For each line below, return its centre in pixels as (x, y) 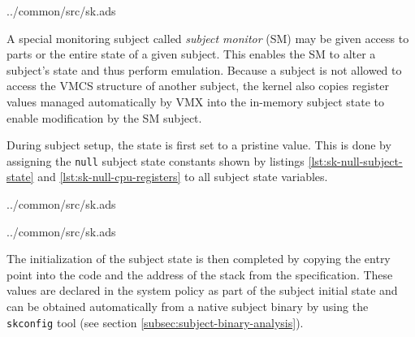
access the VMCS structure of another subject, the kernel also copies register (198, 86)
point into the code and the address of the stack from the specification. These (200, 274)
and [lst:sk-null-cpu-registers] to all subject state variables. (183, 177)
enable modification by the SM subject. (104, 117)
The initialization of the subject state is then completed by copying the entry (199, 259)
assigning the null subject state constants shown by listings (156, 160)
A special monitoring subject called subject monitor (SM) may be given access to (208, 38)
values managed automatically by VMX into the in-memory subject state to (195, 101)
